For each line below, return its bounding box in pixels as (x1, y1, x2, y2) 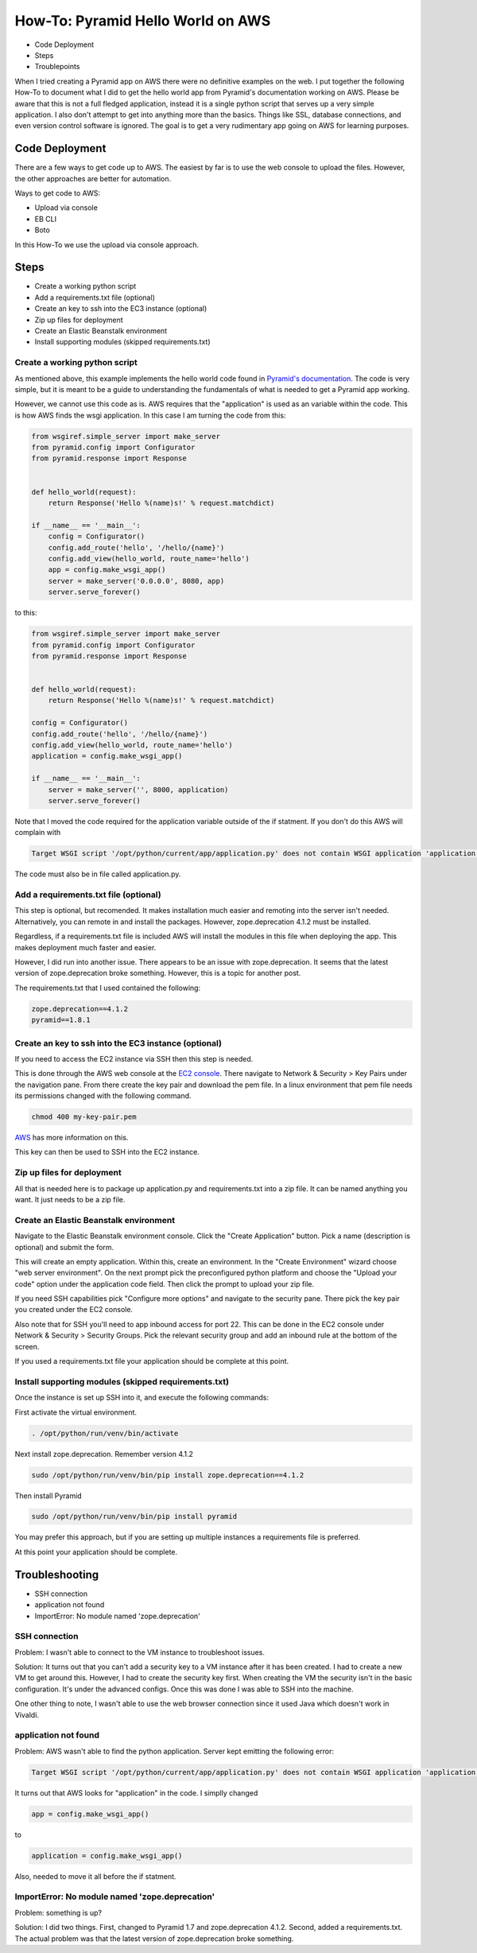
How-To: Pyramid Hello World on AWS (14, 12, 271, 29)
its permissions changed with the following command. (14, 1091, 192, 1101)
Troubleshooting (14, 1567, 99, 1582)
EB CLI (34, 214, 57, 223)
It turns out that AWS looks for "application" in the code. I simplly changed (14, 1788, 258, 1797)
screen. (14, 1341, 40, 1351)
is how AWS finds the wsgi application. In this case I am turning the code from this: (14, 410, 286, 420)
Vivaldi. (14, 1710, 40, 1719)
